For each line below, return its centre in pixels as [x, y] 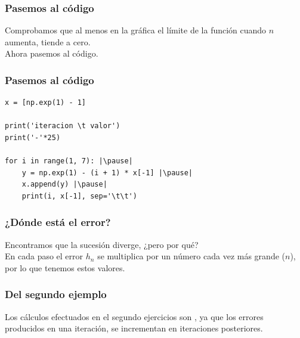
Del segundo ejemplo [56, 294]
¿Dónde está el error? [58, 222]
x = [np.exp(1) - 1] [46, 103]
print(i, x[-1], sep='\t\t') [79, 196]
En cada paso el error [44, 256]
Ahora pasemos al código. [52, 53]
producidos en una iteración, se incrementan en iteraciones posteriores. [134, 328]
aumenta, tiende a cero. [48, 41]
